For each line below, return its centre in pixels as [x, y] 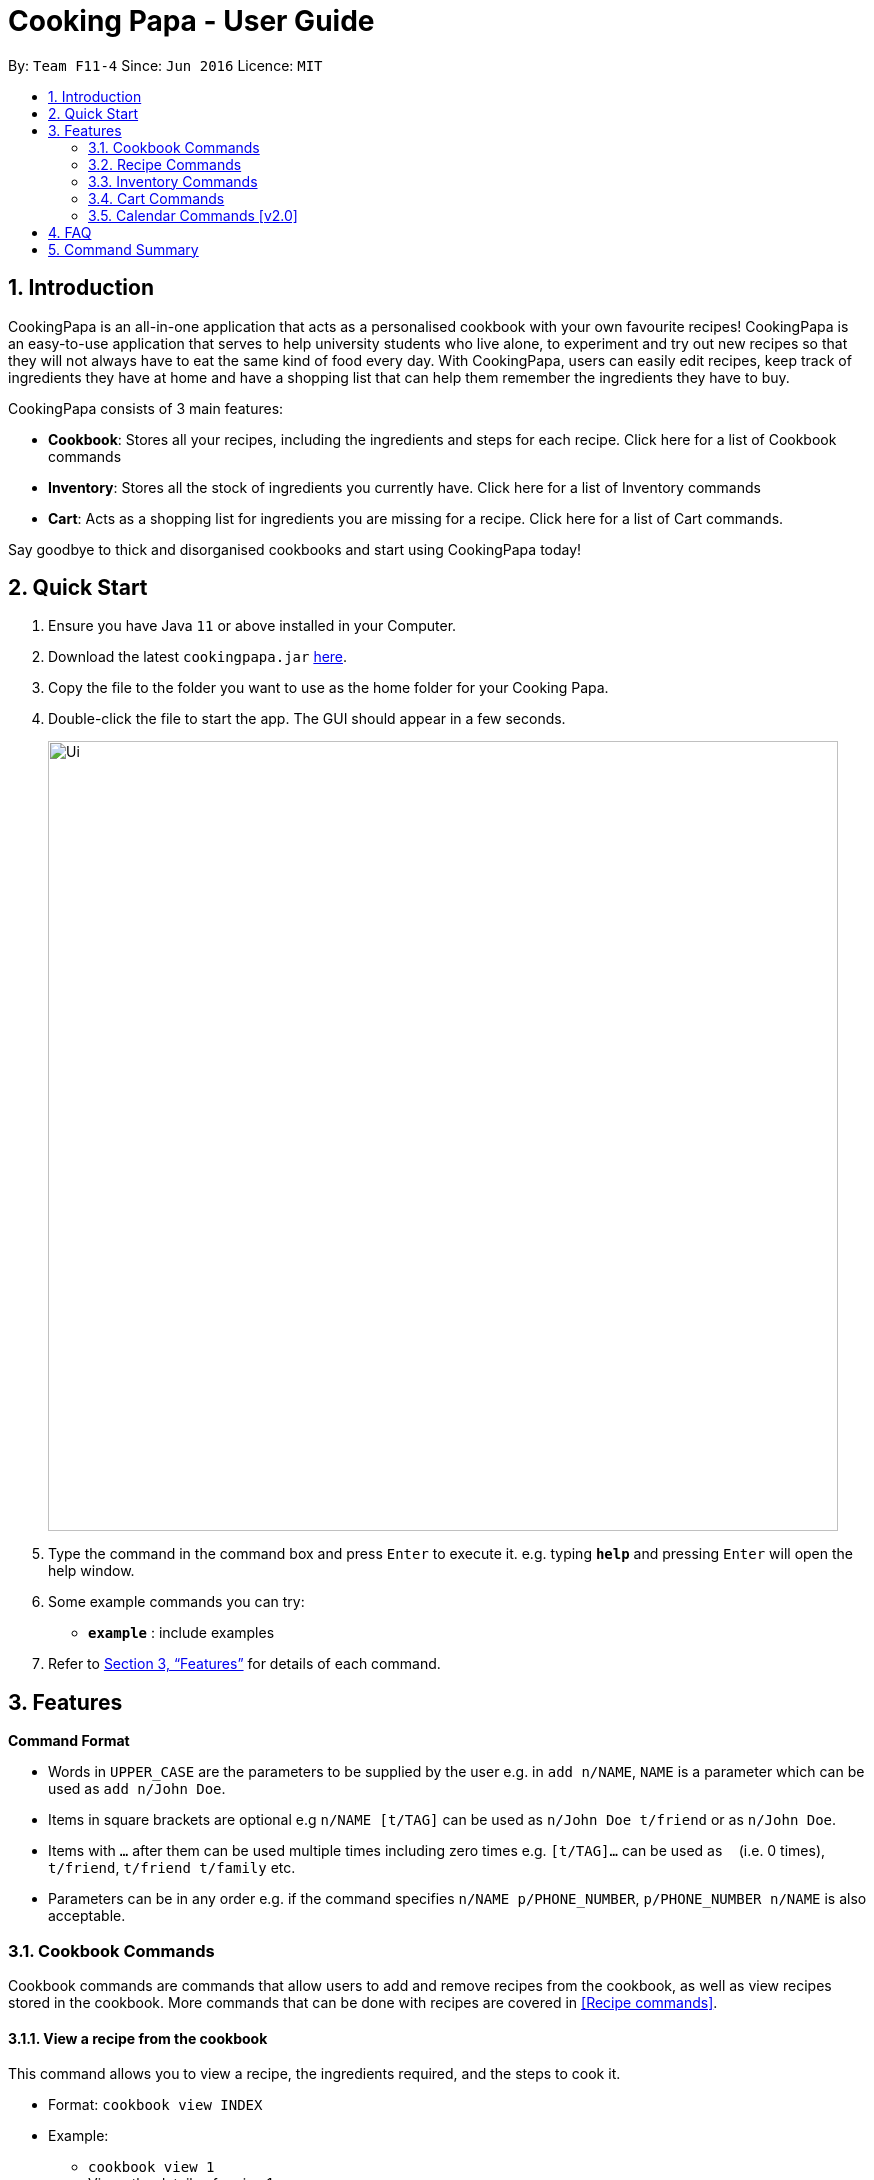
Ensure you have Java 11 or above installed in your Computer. [252, 626]
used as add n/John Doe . [137, 1789]
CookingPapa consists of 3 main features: [146, 408]
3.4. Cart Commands [156, 198]
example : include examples [181, 1633]
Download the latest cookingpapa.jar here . [198, 657]
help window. [91, 1571]
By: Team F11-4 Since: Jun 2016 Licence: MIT [165, 65]
